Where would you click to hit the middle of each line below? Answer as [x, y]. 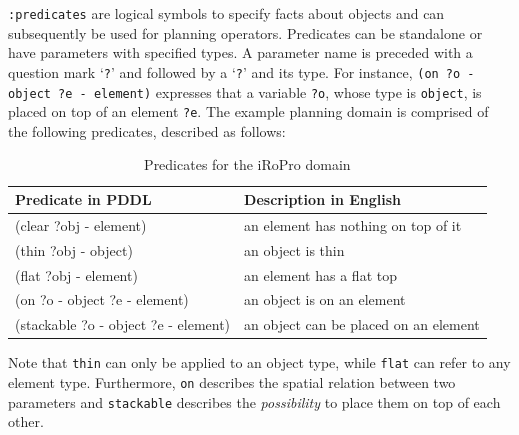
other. [26, 421]
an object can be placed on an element [362, 324]
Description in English [323, 199]
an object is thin [294, 249]
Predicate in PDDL [83, 199]
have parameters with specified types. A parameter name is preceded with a [240, 52]
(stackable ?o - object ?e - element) [123, 324]
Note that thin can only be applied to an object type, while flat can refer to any [259, 362]
